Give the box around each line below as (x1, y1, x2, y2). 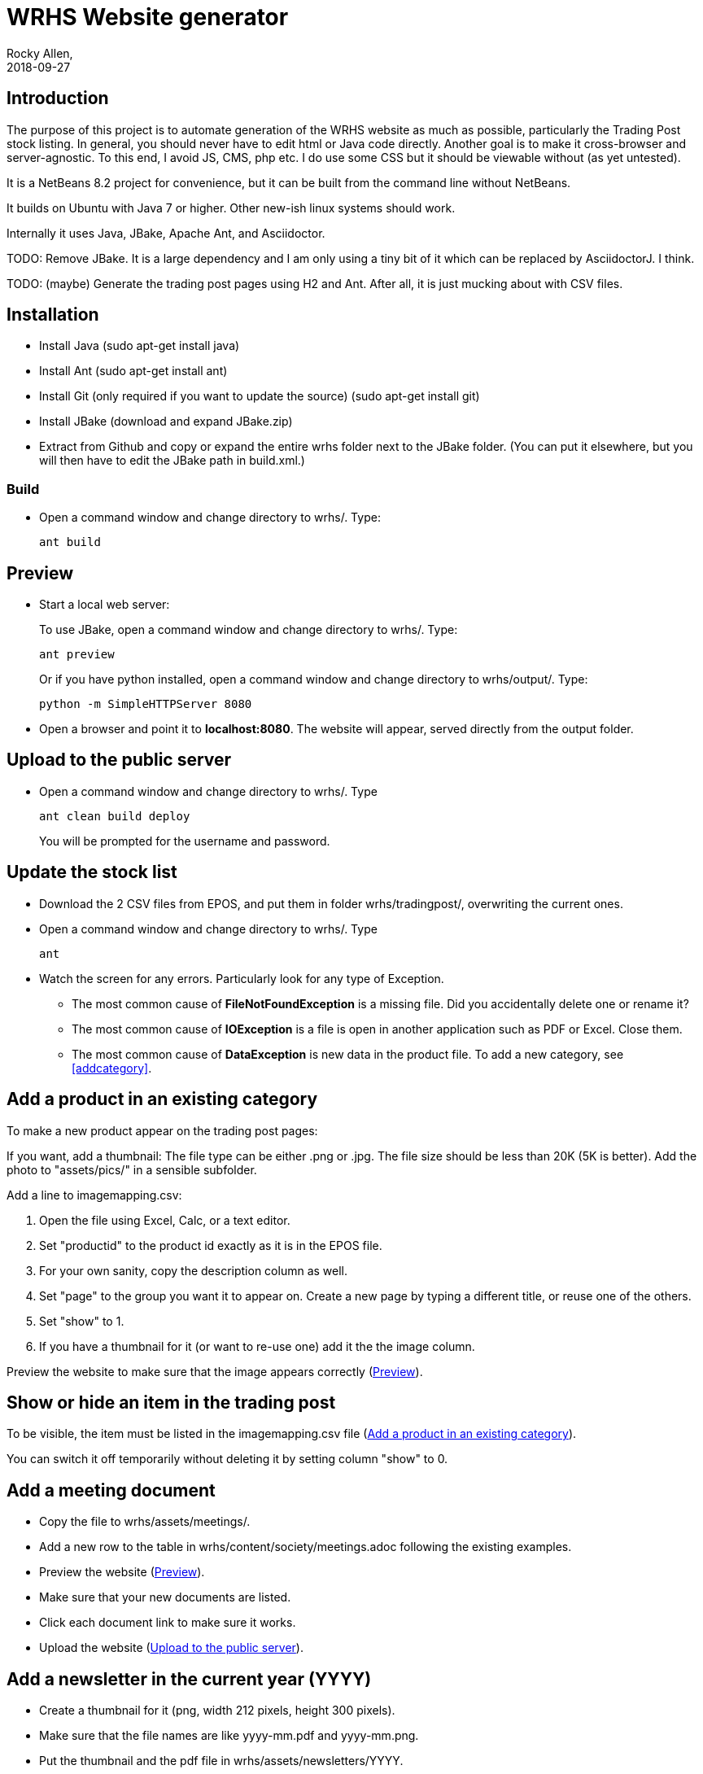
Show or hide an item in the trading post (7, 1392, 336, 1413)
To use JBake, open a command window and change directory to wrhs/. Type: (39, 623, 458, 637)
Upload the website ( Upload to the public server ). (39, 1641, 303, 1655)
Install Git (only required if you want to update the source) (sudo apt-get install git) (39, 389, 480, 404)
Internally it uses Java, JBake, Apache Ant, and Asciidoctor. (7, 225, 325, 240)
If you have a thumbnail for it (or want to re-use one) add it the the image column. (39, 1339, 475, 1353)
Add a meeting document (7, 1479, 216, 1501)
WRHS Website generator (7, 3, 289, 31)
